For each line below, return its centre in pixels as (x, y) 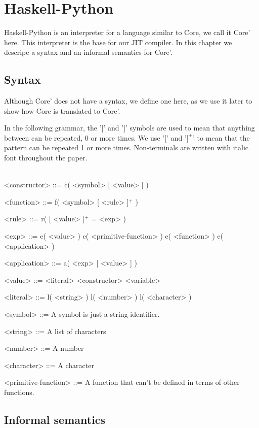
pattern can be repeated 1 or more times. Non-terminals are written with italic (126, 147)
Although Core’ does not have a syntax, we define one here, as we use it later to (128, 101)
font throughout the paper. (46, 158)
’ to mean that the (221, 137)
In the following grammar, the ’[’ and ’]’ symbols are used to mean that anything (129, 128)
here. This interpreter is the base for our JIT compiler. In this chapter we (118, 42)
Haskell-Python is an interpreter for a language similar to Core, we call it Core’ (127, 32)
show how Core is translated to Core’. (62, 110)
